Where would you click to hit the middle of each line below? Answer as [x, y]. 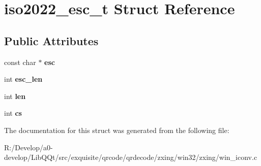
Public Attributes [51, 40]
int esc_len [23, 79]
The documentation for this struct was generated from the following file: [117, 130]
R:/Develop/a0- [28, 147]
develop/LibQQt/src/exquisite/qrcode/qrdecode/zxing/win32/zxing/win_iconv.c [131, 157]
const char [20, 62]
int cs [13, 113]
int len [15, 96]
